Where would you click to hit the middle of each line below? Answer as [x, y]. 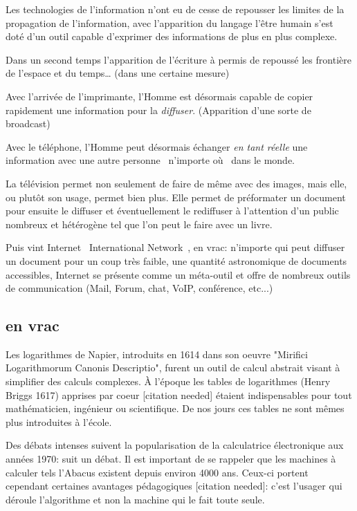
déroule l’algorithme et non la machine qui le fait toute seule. [135, 499]
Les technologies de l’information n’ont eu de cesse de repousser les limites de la [175, 9]
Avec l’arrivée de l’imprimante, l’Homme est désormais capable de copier [159, 96]
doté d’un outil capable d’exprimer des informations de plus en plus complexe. [172, 36]
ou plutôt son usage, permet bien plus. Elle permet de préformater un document [176, 197]
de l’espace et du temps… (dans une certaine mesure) [118, 73]
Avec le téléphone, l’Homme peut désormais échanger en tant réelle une [157, 146]
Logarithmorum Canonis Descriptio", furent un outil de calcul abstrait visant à [173, 368]
